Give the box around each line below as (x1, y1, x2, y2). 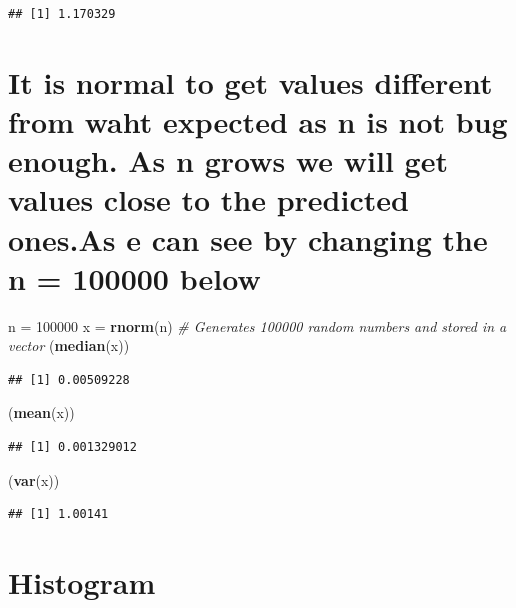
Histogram (8, 562, 156, 602)
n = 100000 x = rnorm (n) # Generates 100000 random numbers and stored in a (8, 315, 507, 336)
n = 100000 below (8, 257, 261, 298)
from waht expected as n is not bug (8, 100, 508, 141)
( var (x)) (8, 469, 60, 490)
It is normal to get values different (8, 61, 493, 102)
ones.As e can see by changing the (8, 218, 488, 259)
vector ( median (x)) (8, 335, 130, 356)
